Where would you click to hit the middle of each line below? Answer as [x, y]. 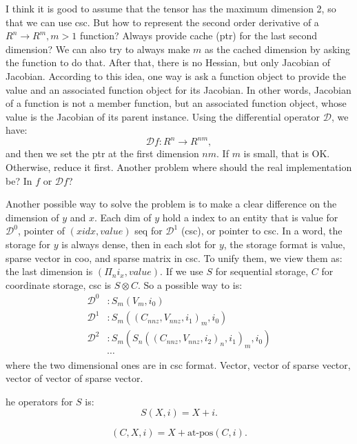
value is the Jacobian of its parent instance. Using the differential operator [163, 116]
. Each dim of [123, 217]
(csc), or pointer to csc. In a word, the [262, 231]
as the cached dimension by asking [278, 49]
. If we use [182, 271]
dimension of [32, 217]
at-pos [200, 433]
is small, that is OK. [287, 153]
